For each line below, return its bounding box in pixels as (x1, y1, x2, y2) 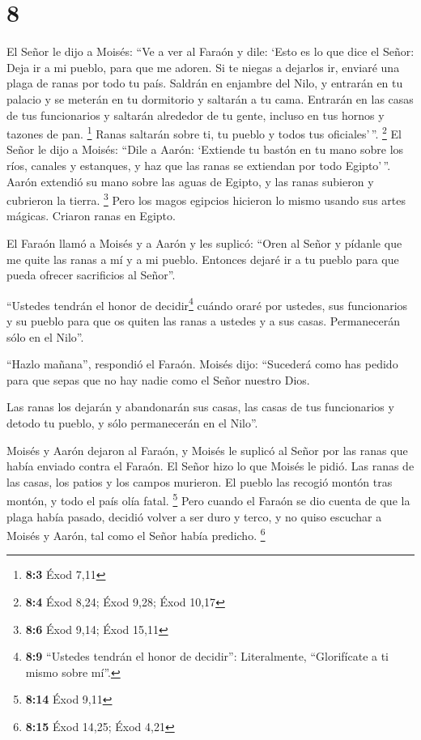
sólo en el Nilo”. (6, 328, 84, 345)
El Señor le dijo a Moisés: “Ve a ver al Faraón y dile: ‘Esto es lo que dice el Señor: (6, 43, 415, 60)
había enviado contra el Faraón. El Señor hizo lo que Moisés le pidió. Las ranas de (6, 457, 415, 474)
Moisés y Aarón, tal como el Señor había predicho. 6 (6, 525, 266, 543)
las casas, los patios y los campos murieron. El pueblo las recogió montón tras (6, 473, 393, 490)
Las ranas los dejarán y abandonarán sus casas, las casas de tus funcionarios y (6, 398, 394, 415)
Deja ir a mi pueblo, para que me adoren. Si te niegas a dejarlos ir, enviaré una (6, 58, 400, 75)
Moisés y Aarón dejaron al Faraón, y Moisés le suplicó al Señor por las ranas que (6, 441, 408, 458)
